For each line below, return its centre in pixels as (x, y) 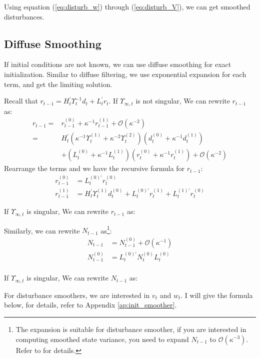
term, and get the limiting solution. (58, 84)
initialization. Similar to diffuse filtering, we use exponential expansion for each (125, 74)
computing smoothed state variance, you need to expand (102, 339)
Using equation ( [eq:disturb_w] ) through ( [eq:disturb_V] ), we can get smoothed (127, 6)
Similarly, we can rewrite (42, 230)
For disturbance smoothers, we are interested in (77, 295)
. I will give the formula (217, 295)
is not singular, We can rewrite (183, 101)
